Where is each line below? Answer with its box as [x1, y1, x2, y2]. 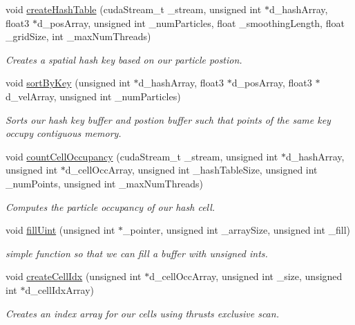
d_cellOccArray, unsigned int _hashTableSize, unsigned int [65, 162, 318, 177]
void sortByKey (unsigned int [6, 75, 131, 90]
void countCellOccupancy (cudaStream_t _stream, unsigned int [6, 149, 278, 163]
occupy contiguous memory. [6, 126, 122, 140]
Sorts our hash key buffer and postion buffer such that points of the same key [6, 112, 331, 127]
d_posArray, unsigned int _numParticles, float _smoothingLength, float [37, 15, 345, 30]
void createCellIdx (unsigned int [6, 269, 142, 284]
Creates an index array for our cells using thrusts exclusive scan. [6, 306, 279, 320]
